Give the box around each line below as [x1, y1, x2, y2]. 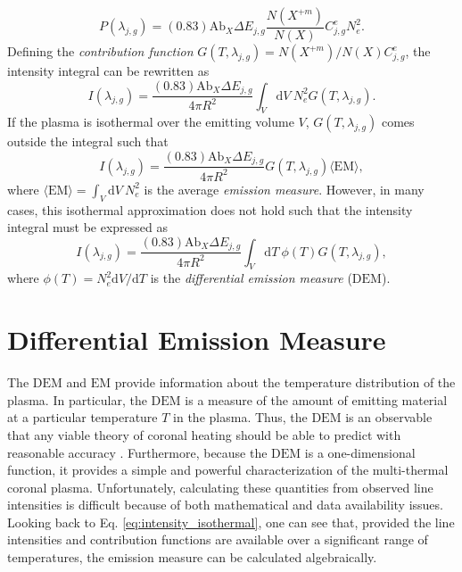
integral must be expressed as [7, 218, 169, 236]
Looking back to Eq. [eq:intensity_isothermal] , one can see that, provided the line [7, 512, 455, 531]
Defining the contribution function [7, 42, 194, 61]
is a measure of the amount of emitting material [185, 390, 448, 409]
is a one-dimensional [304, 443, 416, 461]
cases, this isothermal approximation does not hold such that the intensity [7, 200, 413, 219]
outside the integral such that [7, 132, 169, 151]
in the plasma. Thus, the [173, 408, 308, 427]
